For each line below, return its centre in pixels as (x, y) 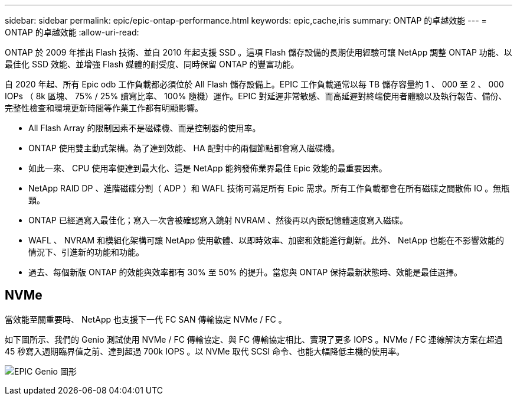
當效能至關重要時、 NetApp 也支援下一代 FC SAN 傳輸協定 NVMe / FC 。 (146, 319)
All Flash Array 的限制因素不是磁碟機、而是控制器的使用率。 (145, 128)
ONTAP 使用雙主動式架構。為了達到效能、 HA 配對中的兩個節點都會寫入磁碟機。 (184, 148)
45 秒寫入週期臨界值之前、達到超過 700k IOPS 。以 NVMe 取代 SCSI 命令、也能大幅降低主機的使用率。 (205, 351)
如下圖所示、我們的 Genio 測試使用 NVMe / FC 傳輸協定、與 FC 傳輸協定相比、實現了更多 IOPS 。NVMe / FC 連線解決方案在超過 (254, 339)
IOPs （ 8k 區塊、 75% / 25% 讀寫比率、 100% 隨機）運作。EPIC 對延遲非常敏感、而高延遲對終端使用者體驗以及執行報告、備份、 (256, 96)
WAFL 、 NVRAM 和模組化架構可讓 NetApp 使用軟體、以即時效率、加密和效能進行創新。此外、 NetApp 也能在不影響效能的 (266, 240)
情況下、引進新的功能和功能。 (86, 252)
